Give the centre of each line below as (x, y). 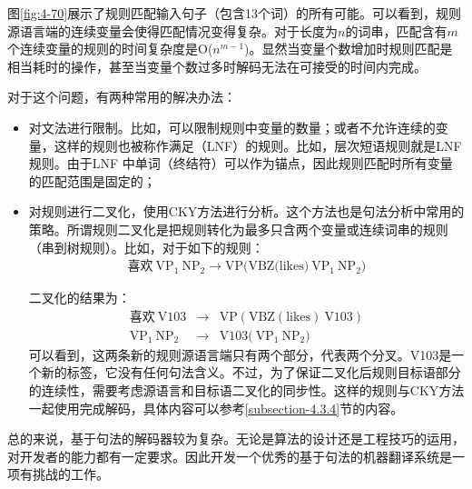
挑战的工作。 (70, 474)
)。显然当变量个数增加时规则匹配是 (349, 49)
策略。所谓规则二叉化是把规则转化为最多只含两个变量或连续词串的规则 (238, 229)
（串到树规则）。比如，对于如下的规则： (146, 247)
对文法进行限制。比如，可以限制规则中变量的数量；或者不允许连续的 (232, 127)
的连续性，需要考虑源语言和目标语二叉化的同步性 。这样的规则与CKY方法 (246, 390)
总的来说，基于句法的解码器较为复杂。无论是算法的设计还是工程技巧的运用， (236, 439)
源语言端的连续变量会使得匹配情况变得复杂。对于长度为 (172, 30)
